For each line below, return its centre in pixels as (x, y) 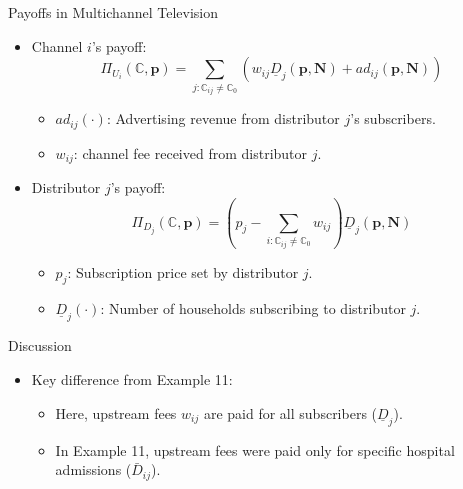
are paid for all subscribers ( (290, 412)
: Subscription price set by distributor (183, 271)
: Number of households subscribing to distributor (253, 308)
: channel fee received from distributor (190, 152)
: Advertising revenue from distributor (223, 118)
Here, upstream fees (116, 412)
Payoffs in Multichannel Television (113, 12)
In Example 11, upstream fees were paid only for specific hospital (255, 449)
